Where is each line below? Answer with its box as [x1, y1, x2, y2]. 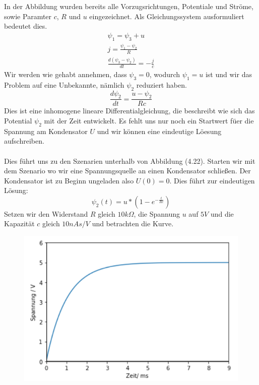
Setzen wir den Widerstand [4, 208, 88, 219]
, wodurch [149, 69, 180, 79]
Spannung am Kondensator [4, 125, 88, 136]
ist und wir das [205, 69, 252, 79]
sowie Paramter [4, 11, 52, 21]
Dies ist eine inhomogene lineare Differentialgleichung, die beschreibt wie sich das [4, 105, 255, 116]
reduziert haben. [136, 79, 187, 90]
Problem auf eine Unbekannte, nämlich [4, 79, 124, 90]
